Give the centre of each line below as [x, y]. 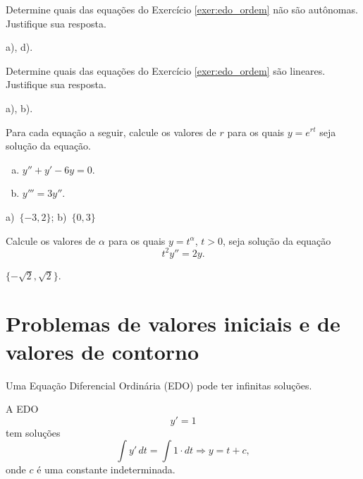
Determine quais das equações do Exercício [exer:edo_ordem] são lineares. [166, 70]
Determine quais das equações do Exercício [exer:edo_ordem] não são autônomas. [182, 9]
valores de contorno [103, 351]
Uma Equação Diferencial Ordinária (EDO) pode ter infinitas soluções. [159, 385]
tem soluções [33, 432]
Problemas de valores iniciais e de [173, 323]
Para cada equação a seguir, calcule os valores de [111, 132]
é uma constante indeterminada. [106, 469]
